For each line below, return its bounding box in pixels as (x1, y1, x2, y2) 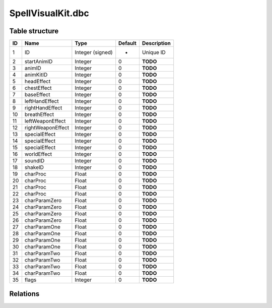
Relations (9, 290, 40, 298)
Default (118, 40, 137, 47)
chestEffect (24, 85, 52, 92)
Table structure (9, 27, 59, 35)
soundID (24, 157, 45, 164)
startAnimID (24, 58, 53, 65)
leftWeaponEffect (24, 117, 66, 125)
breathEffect (24, 111, 54, 118)
